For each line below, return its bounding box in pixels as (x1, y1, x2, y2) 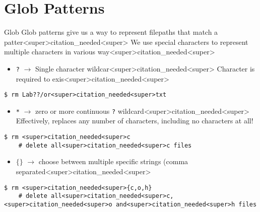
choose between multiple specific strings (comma (38, 156, 188, 167)
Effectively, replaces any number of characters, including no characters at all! (16, 115, 253, 126)
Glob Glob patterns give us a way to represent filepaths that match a (4, 27, 218, 37)
